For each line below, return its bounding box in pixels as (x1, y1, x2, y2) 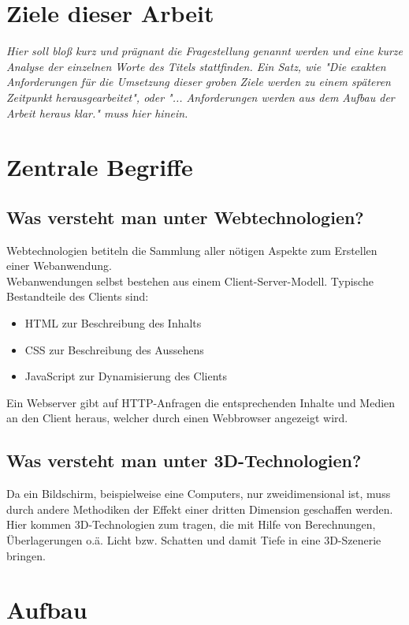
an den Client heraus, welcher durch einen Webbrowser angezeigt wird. (6, 410, 348, 426)
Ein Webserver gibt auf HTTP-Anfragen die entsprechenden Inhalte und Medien (6, 394, 396, 410)
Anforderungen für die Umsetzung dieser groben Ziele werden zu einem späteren (6, 73, 391, 90)
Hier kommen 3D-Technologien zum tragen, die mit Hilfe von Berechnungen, (6, 516, 376, 533)
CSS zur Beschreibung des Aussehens (24, 341, 204, 357)
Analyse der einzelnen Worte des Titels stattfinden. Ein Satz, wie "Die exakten (6, 58, 386, 74)
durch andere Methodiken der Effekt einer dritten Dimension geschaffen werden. (6, 500, 393, 517)
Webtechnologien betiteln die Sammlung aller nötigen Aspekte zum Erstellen (6, 241, 377, 258)
